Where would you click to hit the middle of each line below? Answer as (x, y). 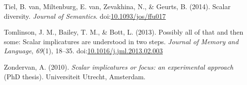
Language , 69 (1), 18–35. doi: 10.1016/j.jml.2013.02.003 (84, 51)
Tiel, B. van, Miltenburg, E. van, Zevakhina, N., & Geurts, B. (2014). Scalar (117, 6)
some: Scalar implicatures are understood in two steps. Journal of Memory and (121, 41)
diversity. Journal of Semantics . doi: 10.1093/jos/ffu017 (85, 16)
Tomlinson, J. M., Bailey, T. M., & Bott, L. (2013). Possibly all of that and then (124, 32)
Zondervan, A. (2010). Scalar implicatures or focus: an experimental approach (119, 67)
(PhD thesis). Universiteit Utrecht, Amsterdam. (75, 76)
